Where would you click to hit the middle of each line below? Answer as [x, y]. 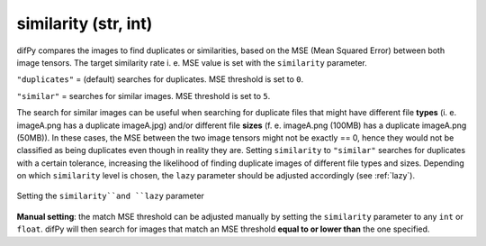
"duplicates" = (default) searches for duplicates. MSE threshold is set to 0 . [160, 79]
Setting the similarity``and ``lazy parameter [110, 196]
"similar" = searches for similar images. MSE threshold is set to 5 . [144, 96]
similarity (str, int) [85, 23]
